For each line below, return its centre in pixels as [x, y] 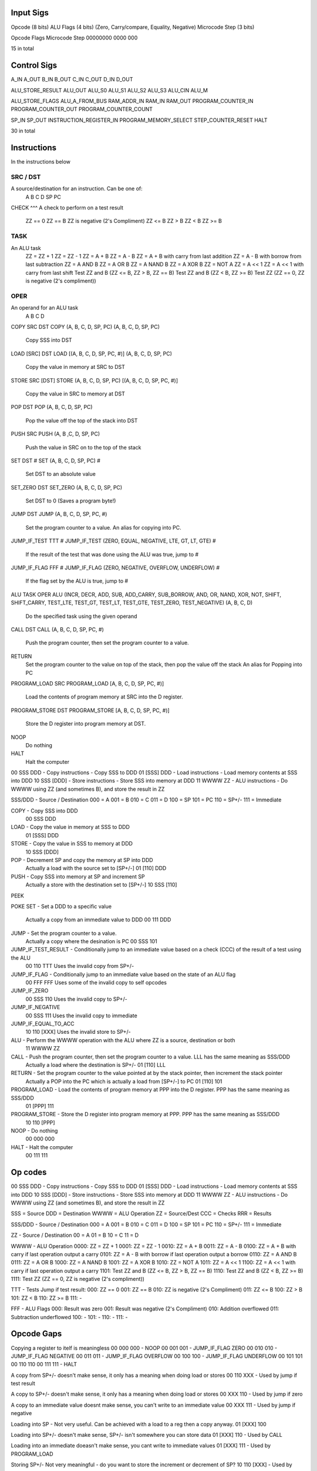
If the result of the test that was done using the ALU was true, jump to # [112, 554]
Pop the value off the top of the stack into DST [82, 420]
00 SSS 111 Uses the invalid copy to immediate [81, 1016]
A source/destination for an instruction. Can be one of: [77, 189]
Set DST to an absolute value [61, 474]
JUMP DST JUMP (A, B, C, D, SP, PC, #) [59, 514]
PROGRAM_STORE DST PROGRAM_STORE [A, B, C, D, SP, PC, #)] [90, 710]
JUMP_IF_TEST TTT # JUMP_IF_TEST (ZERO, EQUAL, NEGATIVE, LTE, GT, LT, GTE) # [114, 541]
